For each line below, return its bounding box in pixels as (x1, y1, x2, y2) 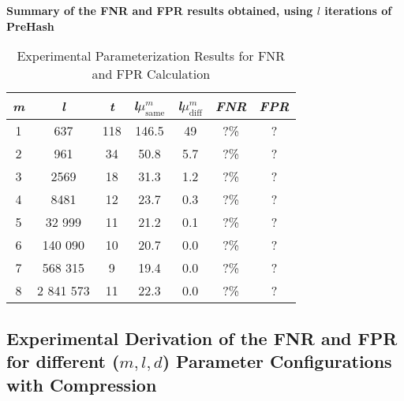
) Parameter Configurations (162, 349, 392, 373)
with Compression (6, 372, 157, 396)
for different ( (6, 349, 120, 373)
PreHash (6, 17, 54, 34)
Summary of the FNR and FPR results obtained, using (6, 2, 313, 18)
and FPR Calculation (92, 65, 211, 84)
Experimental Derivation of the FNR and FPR (6, 325, 398, 350)
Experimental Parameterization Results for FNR (17, 46, 286, 65)
